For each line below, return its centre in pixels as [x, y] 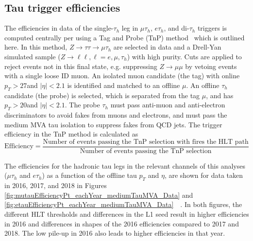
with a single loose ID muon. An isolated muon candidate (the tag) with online [122, 76]
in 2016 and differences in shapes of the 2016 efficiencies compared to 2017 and [122, 223]
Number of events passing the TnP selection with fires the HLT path [146, 142]
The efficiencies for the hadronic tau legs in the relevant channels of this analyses [125, 165]
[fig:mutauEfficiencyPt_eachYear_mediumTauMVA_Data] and [99, 195]
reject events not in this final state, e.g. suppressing [81, 66]
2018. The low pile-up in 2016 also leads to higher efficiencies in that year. [115, 233]
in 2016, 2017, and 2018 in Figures [56, 185]
